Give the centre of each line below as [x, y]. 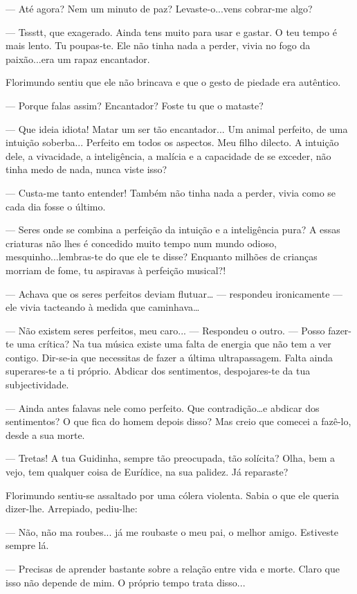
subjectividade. [37, 385]
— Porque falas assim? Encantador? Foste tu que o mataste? [135, 105]
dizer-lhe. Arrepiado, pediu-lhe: [72, 508]
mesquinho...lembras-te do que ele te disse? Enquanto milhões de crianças [162, 256]
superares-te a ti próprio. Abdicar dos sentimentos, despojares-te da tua [158, 371]
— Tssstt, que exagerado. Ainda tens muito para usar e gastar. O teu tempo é [171, 31]
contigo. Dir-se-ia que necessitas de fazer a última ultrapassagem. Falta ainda [170, 357]
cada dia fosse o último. [56, 206]
